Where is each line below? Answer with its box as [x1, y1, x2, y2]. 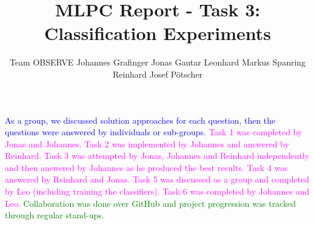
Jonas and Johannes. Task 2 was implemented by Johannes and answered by [5, 137, 289, 150]
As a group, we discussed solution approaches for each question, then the [5, 113, 276, 126]
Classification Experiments [44, 21, 271, 45]
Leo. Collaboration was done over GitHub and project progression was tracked [5, 196, 296, 209]
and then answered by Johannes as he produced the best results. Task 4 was [5, 161, 288, 173]
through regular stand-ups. [5, 209, 104, 221]
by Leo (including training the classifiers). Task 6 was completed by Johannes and [5, 185, 310, 198]
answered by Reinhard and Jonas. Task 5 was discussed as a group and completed [5, 173, 309, 186]
